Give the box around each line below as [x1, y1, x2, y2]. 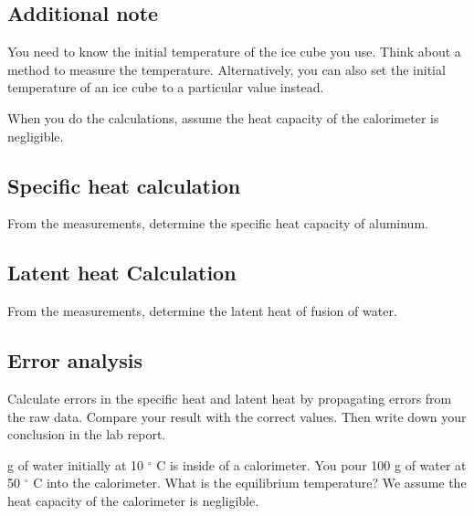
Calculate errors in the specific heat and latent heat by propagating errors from [7, 388, 452, 407]
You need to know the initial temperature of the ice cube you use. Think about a [7, 42, 461, 61]
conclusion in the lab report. [7, 425, 166, 444]
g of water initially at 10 [7, 455, 143, 474]
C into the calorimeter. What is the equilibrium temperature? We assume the [33, 473, 467, 492]
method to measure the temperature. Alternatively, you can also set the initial [7, 59, 446, 79]
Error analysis [7, 346, 142, 374]
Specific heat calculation [7, 171, 241, 199]
